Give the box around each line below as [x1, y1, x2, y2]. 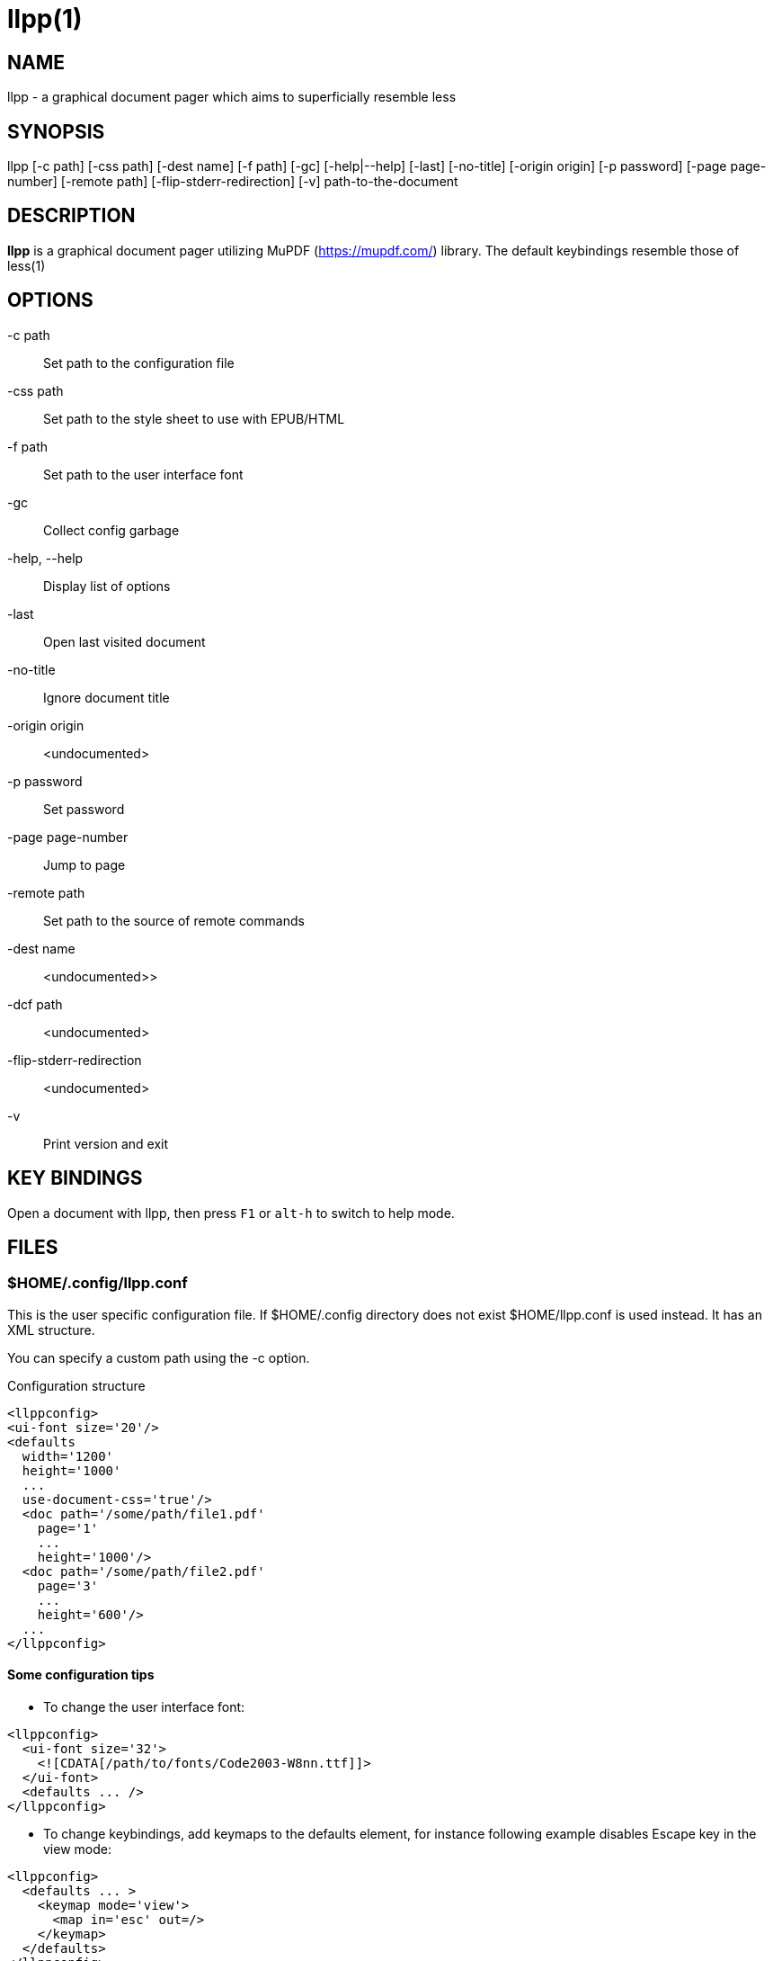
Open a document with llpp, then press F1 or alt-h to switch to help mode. [7, 1204, 455, 1221]
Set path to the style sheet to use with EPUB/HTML [43, 410, 345, 426]
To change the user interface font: [43, 1698, 245, 1715]
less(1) [7, 257, 46, 273]
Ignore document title [43, 689, 170, 705]
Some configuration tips [7, 1667, 155, 1683]
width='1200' [22, 1448, 114, 1464]
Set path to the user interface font [43, 466, 244, 482]
